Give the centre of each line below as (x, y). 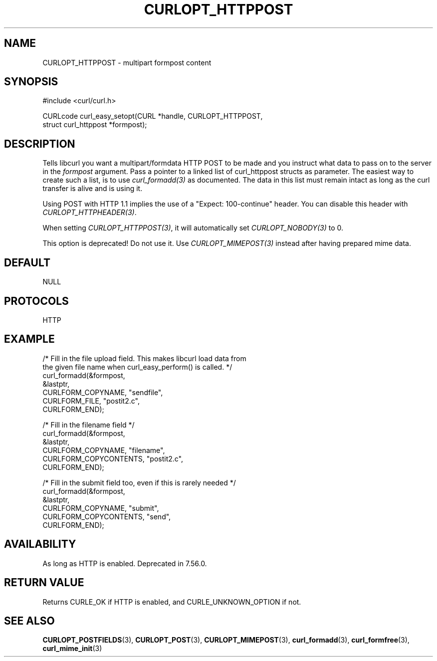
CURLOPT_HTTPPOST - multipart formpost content (127, 62)
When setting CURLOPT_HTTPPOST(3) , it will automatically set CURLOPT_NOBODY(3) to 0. (193, 228)
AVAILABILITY (40, 544)
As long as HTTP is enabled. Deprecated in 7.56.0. (125, 563)
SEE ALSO (29, 621)
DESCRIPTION (40, 144)
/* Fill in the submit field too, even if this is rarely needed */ (139, 482)
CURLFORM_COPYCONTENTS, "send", (107, 516)
